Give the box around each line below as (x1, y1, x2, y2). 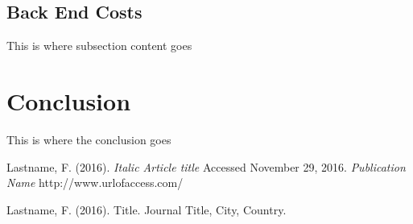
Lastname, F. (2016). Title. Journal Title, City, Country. (6, 201, 287, 218)
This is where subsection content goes (6, 37, 192, 54)
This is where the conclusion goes (6, 131, 171, 147)
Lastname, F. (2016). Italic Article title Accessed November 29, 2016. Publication (6, 158, 406, 175)
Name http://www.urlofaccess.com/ (6, 174, 184, 191)
